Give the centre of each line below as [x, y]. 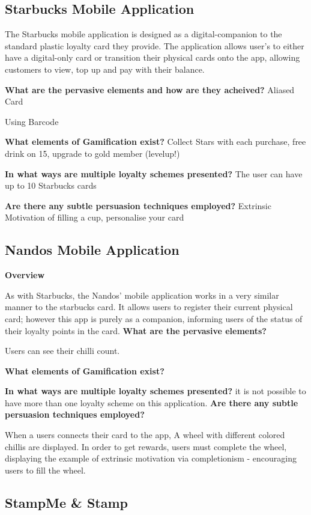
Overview [25, 275]
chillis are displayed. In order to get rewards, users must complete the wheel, [146, 446]
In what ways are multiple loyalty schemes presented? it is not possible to [155, 391]
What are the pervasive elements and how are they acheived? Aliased [150, 89]
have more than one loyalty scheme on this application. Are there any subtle [152, 402]
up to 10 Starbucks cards [51, 185]
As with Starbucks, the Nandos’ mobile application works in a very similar [142, 295]
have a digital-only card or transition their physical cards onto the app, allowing [152, 57]
